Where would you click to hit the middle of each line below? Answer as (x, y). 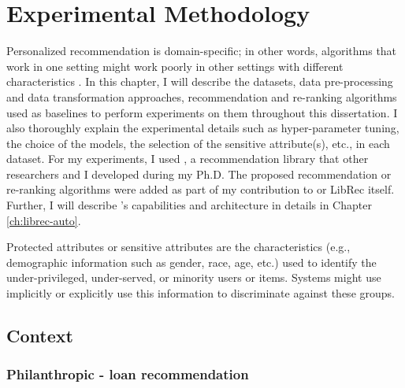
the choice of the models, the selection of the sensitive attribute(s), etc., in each (198, 143)
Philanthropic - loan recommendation (128, 374)
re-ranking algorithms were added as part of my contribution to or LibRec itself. (201, 189)
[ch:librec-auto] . (44, 220)
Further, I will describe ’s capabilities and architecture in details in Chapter (189, 205)
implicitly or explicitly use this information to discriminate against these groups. (201, 293)
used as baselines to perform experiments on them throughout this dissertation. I (202, 112)
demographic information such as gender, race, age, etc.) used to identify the (191, 262)
